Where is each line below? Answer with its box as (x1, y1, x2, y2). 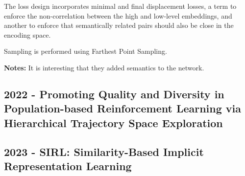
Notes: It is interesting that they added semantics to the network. (4, 62, 204, 72)
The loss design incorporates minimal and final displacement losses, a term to (4, 1, 237, 11)
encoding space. (4, 29, 51, 40)
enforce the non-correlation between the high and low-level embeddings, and (4, 10, 232, 21)
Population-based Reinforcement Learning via (4, 101, 242, 116)
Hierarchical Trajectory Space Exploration (4, 115, 223, 130)
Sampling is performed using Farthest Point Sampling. (4, 46, 167, 56)
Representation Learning (4, 158, 132, 173)
